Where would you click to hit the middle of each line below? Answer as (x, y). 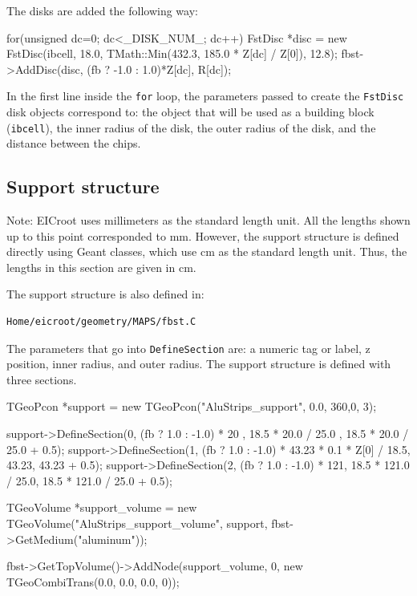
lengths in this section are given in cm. (101, 267)
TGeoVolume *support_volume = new (102, 507)
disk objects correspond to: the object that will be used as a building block (190, 112)
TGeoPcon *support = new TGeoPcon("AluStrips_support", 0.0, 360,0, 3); (192, 406)
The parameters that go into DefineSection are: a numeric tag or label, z (188, 348)
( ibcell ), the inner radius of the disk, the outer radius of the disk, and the (191, 127)
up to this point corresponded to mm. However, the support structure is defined (203, 235)
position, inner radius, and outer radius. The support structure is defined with (199, 364)
